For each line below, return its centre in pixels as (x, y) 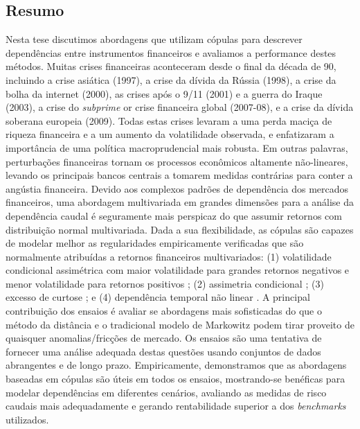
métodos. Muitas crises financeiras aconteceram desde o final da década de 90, (171, 66)
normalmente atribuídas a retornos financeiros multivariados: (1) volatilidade (169, 256)
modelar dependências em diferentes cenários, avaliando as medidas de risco (166, 392)
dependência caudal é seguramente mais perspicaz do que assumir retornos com (174, 215)
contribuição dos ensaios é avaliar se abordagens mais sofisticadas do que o (164, 311)
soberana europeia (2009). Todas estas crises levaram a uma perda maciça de (169, 120)
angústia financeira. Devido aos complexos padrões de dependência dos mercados (177, 188)
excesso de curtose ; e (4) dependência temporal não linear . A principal (158, 297)
